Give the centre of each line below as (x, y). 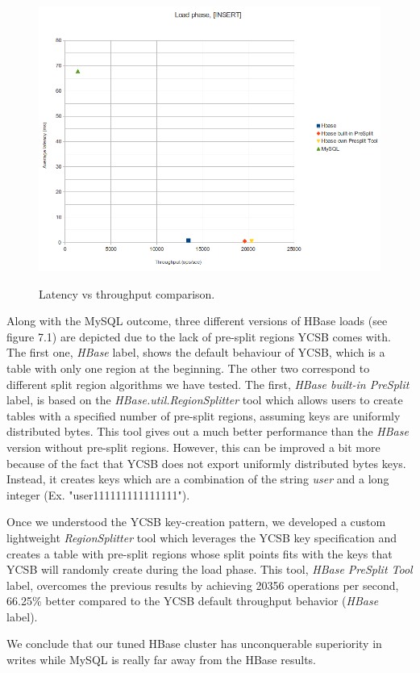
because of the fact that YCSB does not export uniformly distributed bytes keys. (206, 463)
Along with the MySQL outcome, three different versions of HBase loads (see (197, 321)
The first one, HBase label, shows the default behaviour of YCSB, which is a (196, 352)
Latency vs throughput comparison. (127, 293)
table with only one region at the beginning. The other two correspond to (188, 368)
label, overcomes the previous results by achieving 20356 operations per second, (203, 585)
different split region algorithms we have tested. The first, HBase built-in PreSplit (208, 384)
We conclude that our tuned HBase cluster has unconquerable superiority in (194, 644)
